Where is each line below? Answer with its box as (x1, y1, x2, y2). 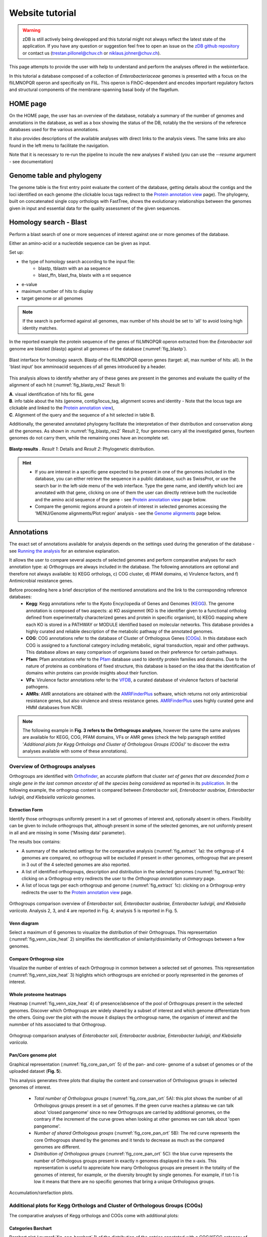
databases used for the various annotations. (9, 126, 99, 132)
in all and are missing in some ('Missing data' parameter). (9, 829, 126, 836)
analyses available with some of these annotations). (22, 748, 128, 754)
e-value (21, 281, 38, 287)
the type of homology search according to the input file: (21, 258, 135, 264)
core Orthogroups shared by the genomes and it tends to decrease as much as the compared (34, 1137, 224, 1143)
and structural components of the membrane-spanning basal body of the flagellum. (9, 87, 179, 93)
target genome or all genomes (21, 295, 84, 301)
